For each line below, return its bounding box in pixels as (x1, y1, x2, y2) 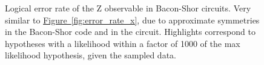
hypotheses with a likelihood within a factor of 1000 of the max (5, 37, 240, 49)
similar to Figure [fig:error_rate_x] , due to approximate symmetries (5, 13, 260, 26)
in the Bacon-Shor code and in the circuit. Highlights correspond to (5, 25, 256, 38)
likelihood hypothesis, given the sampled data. (5, 49, 176, 61)
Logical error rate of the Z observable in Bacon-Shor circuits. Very (5, 2, 251, 14)
